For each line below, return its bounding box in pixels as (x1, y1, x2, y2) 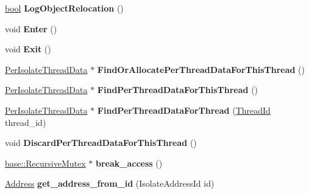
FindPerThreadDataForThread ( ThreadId (97, 103, 271, 116)
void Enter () (5, 22, 57, 35)
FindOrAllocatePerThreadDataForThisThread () (97, 63, 305, 75)
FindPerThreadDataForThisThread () (97, 83, 258, 96)
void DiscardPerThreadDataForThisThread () (5, 136, 197, 149)
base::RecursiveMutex (5, 156, 86, 169)
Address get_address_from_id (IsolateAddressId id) (5, 177, 215, 190)
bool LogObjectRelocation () (5, 2, 124, 14)
